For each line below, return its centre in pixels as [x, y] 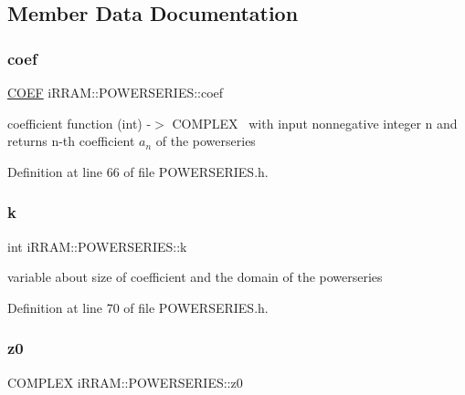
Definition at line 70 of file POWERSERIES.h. [138, 307]
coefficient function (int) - [79, 123]
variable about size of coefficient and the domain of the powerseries [195, 277]
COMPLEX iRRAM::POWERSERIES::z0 [125, 382]
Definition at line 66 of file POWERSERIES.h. [138, 171]
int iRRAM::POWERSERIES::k [97, 246]
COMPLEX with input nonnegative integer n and [315, 123]
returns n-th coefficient [71, 141]
